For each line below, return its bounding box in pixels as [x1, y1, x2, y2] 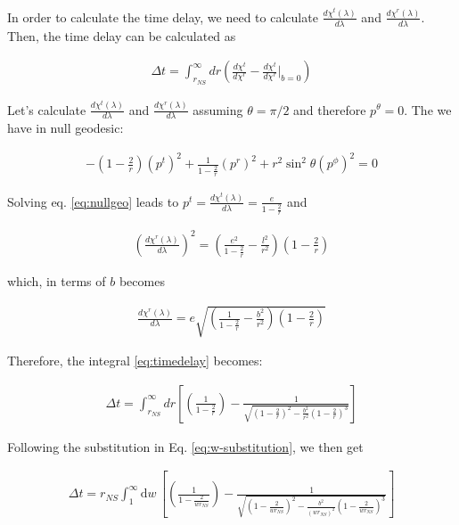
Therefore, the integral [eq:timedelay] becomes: [7, 351, 263, 370]
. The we [404, 100, 452, 119]
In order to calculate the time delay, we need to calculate [7, 7, 318, 26]
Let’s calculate [7, 100, 86, 119]
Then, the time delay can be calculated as [7, 26, 236, 45]
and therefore [293, 100, 366, 119]
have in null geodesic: [7, 119, 124, 137]
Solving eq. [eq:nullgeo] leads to [7, 192, 179, 210]
